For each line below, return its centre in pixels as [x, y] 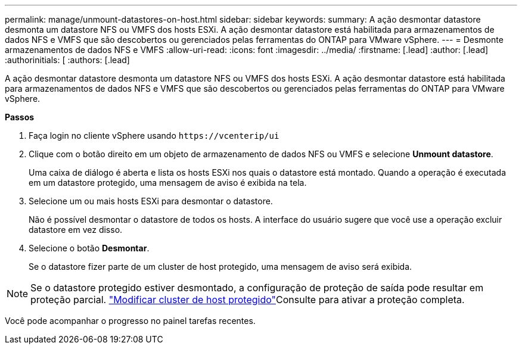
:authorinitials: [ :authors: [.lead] [67, 60]
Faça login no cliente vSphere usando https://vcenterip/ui [154, 135]
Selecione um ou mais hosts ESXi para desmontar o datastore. [151, 201]
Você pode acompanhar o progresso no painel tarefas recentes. [130, 321]
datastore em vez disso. [76, 230]
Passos [20, 117]
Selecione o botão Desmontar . [89, 248]
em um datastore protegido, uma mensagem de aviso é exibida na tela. [168, 183]
